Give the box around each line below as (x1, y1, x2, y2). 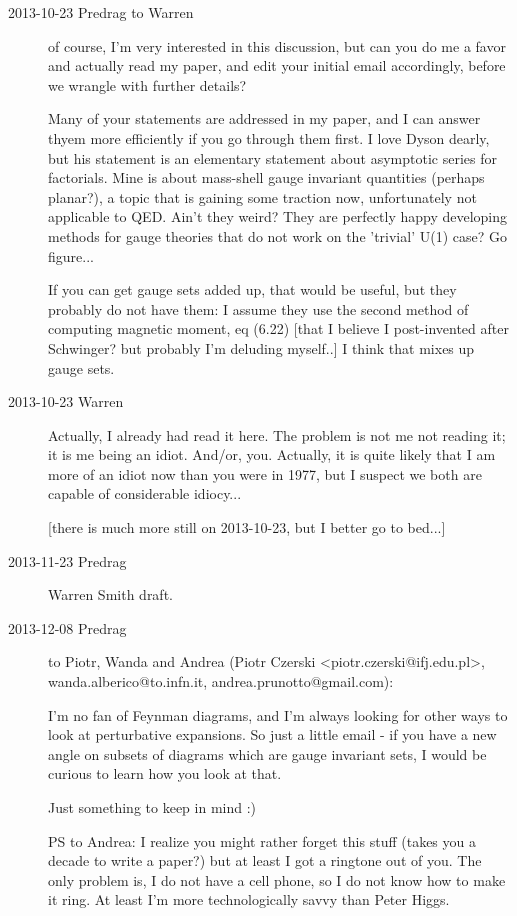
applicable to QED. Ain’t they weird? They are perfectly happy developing (48, 206, 508, 227)
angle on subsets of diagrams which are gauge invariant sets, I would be (48, 743, 487, 764)
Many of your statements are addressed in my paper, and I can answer (48, 108, 481, 129)
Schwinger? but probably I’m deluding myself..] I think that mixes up (48, 337, 475, 358)
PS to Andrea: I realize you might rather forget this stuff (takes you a (48, 830, 476, 851)
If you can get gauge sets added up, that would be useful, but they (48, 279, 457, 300)
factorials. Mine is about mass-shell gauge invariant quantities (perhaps (48, 167, 485, 188)
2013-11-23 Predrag (8, 550, 127, 571)
